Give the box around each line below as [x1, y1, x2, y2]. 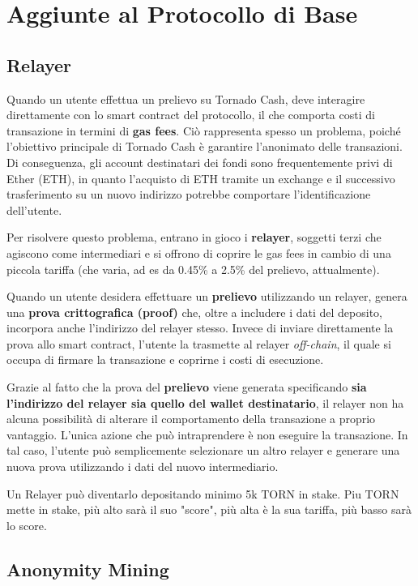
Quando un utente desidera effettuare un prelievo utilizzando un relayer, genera [6, 288, 407, 305]
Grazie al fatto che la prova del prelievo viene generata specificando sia [6, 379, 367, 396]
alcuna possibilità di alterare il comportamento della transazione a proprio [6, 410, 376, 427]
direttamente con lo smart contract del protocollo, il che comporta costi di [6, 106, 375, 123]
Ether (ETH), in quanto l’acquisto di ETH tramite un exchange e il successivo [6, 169, 395, 186]
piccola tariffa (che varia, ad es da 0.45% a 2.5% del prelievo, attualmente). [6, 260, 380, 277]
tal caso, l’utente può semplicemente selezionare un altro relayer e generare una [6, 442, 400, 459]
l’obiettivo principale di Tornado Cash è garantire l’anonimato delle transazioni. [6, 138, 403, 155]
